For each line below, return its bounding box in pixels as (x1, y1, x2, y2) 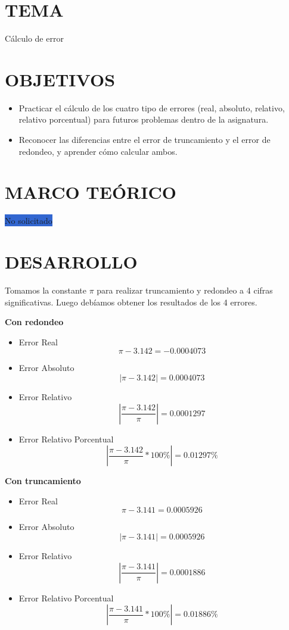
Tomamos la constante (5, 284, 87, 297)
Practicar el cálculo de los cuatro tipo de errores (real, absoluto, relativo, (18, 101, 285, 114)
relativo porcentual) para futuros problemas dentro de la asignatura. (18, 113, 269, 126)
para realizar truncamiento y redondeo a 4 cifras (97, 284, 273, 297)
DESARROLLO (5, 249, 138, 274)
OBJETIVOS (5, 67, 116, 91)
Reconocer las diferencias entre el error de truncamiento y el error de (18, 133, 271, 146)
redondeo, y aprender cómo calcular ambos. (18, 145, 178, 157)
